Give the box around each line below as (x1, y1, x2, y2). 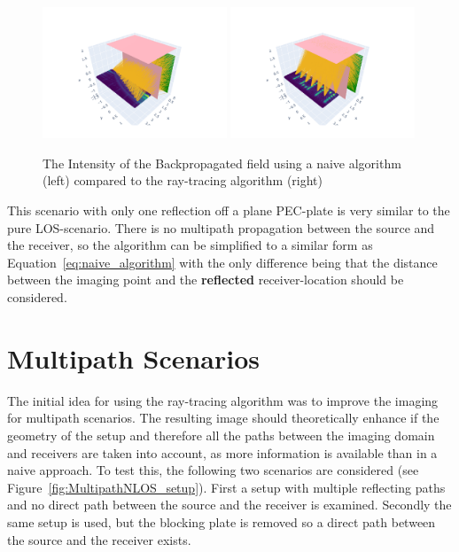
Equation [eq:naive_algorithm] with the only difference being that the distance (7, 253, 438, 271)
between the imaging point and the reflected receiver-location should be (7, 270, 404, 289)
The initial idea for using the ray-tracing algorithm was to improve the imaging (7, 391, 439, 409)
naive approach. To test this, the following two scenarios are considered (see (7, 461, 419, 479)
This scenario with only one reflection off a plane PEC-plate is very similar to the (7, 201, 450, 220)
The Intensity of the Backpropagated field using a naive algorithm (43, 153, 401, 172)
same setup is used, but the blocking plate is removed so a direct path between (7, 512, 436, 531)
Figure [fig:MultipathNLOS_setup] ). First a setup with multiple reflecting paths (7, 478, 446, 496)
